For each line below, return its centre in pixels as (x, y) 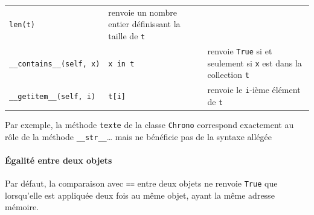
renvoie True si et (240, 50)
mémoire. (22, 207)
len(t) (22, 25)
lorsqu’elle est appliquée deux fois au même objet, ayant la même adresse (140, 195)
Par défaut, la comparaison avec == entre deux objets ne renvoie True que (141, 183)
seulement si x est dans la (255, 63)
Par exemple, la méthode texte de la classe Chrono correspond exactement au (149, 124)
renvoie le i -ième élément (254, 90)
